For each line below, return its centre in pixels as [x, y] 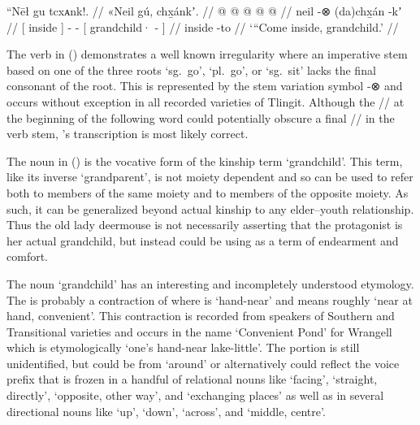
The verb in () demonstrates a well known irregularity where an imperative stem [207, 54]
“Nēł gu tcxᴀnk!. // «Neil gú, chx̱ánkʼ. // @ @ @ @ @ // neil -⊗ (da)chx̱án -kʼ [204, 11]
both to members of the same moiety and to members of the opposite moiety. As [208, 192]
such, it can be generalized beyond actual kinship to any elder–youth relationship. [210, 208]
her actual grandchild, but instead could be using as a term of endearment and [203, 240]
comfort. [27, 256]
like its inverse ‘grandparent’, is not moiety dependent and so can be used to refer [210, 177]
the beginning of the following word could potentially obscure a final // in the [201, 117]
